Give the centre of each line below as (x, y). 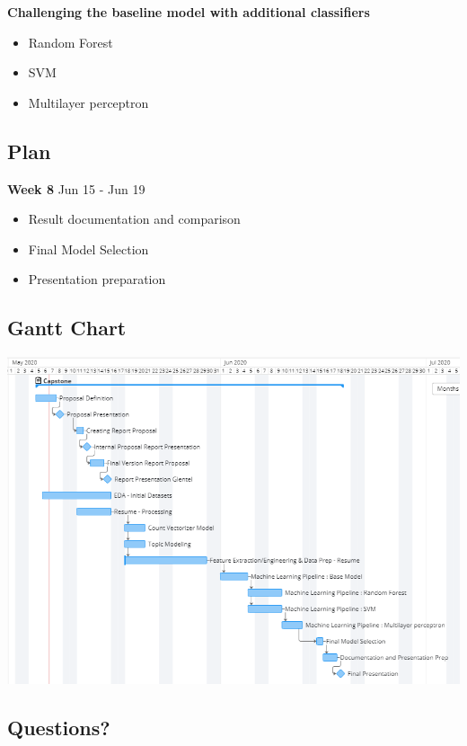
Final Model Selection (88, 249)
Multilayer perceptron (88, 102)
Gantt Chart (67, 328)
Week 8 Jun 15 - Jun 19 (76, 188)
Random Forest (70, 42)
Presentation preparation (97, 279)
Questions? (59, 727)
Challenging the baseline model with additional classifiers (189, 12)
